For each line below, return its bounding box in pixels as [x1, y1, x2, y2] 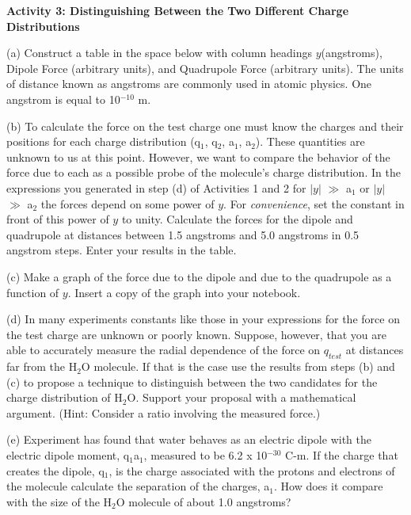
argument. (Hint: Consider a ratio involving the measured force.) [6, 404, 321, 421]
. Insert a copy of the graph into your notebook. [67, 284, 301, 300]
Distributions [6, 17, 80, 34]
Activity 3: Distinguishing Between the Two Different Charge [6, 2, 349, 18]
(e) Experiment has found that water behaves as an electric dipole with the [6, 431, 371, 448]
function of [6, 284, 59, 300]
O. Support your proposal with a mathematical [127, 389, 356, 406]
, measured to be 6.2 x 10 [143, 447, 268, 463]
